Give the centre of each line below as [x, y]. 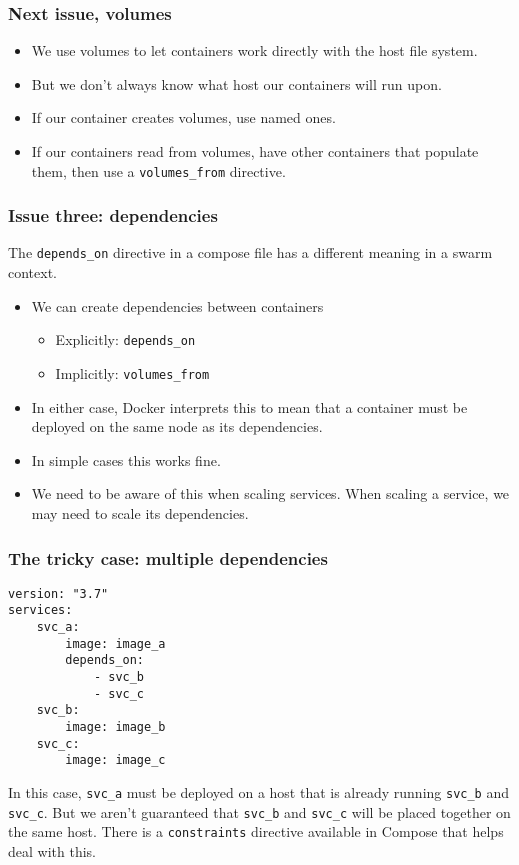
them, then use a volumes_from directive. [158, 170]
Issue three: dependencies [113, 215]
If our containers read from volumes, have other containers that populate [255, 151]
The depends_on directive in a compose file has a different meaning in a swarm [250, 252]
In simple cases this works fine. [126, 459]
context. [32, 272]
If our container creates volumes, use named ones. [183, 117]
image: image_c [115, 760]
